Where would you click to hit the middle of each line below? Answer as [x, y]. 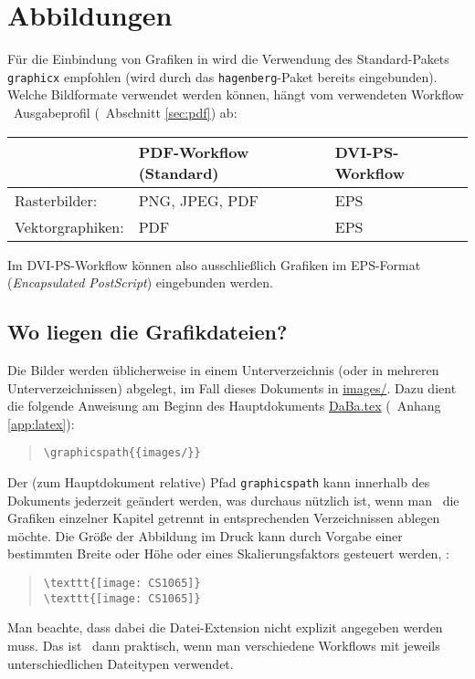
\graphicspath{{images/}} [122, 453]
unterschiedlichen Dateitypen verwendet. [121, 663]
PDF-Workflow [194, 151]
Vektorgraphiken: [69, 226]
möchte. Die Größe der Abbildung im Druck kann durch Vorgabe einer [205, 535]
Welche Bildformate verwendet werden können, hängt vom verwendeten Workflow [236, 94]
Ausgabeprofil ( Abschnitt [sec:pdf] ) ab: [125, 112]
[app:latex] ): [41, 423]
